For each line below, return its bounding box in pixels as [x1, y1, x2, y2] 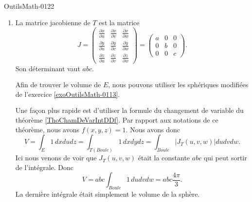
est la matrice [99, 17, 140, 27]
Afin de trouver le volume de [15, 79, 101, 90]
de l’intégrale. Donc [15, 162, 74, 172]
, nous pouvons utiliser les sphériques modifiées [108, 79, 249, 90]
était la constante [138, 153, 190, 163]
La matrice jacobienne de [15, 17, 90, 27]
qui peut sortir [203, 153, 247, 163]
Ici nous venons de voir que [15, 153, 97, 163]
